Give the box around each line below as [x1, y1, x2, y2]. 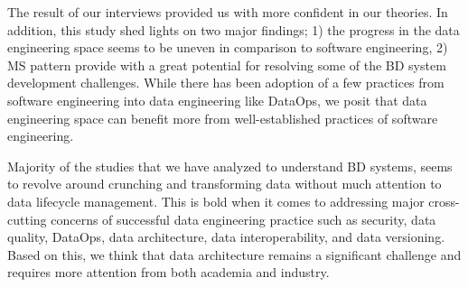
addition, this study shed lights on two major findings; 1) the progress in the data [7, 20, 460, 39]
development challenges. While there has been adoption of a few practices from [7, 73, 445, 92]
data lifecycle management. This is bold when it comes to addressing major [7, 191, 425, 210]
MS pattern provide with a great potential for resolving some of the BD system [7, 55, 446, 74]
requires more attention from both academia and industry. [7, 263, 330, 282]
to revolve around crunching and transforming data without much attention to [7, 174, 442, 193]
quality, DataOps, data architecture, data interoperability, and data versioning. [7, 227, 445, 246]
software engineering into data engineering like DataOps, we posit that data [7, 90, 427, 109]
